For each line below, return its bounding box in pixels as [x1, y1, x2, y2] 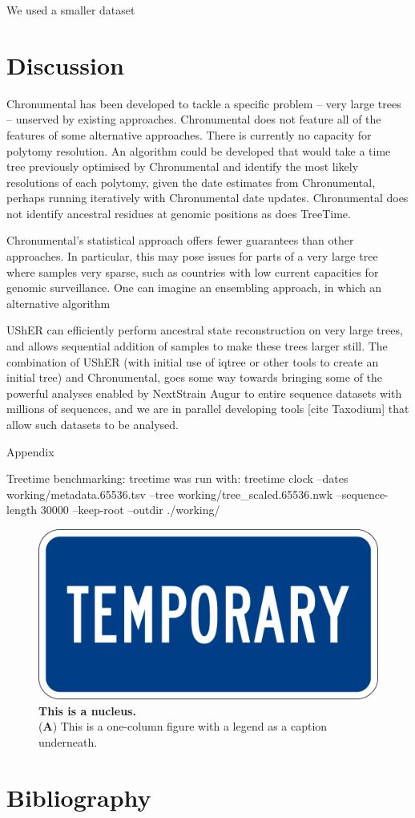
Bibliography [6, 780, 151, 813]
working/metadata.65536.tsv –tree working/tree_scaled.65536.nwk [6, 485, 333, 502]
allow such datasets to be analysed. [6, 416, 179, 432]
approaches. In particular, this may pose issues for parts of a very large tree [6, 248, 378, 265]
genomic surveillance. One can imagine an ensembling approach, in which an [6, 279, 382, 296]
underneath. [38, 733, 98, 750]
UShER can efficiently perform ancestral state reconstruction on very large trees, [6, 322, 403, 338]
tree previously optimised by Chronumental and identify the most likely [6, 158, 359, 175]
